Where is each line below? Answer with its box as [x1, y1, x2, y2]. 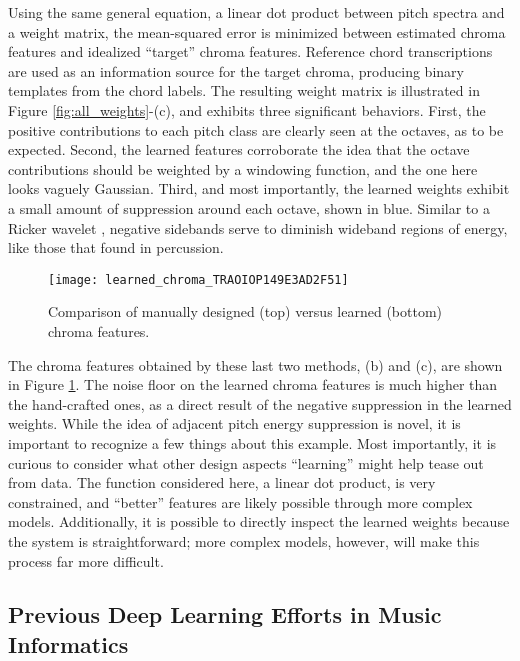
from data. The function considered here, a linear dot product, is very [8, 472, 436, 493]
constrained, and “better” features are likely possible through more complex [8, 491, 473, 512]
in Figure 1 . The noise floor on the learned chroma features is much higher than [8, 374, 498, 395]
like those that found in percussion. [8, 237, 224, 258]
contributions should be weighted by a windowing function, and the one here [8, 158, 478, 179]
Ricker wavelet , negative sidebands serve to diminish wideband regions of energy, [8, 217, 508, 238]
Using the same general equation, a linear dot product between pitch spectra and [8, 2, 505, 22]
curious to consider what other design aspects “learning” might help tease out [8, 452, 484, 473]
